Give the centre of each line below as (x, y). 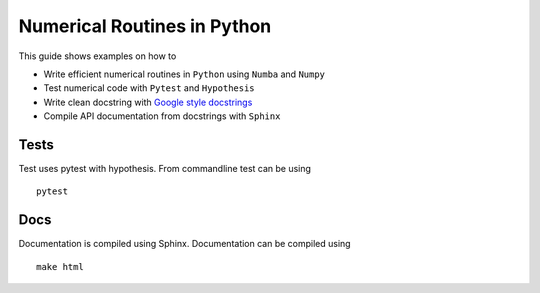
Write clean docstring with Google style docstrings (148, 102)
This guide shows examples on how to (97, 56)
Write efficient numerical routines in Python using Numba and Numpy (184, 74)
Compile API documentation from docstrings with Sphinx (162, 116)
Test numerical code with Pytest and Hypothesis (149, 88)
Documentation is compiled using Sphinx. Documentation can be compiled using (184, 244)
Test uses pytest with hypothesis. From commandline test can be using (165, 169)
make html (60, 266)
